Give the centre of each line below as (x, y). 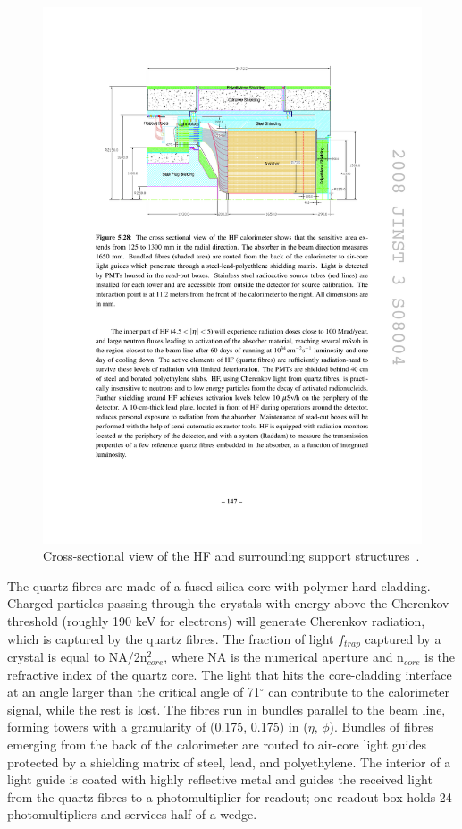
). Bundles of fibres (381, 727)
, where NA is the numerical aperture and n (284, 657)
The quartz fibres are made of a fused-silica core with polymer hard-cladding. (219, 585)
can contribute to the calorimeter (359, 692)
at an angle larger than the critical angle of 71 (134, 692)
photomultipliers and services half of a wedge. (132, 814)
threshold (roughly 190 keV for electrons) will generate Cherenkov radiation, (216, 621)
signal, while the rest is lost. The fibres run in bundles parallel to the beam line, (227, 709)
